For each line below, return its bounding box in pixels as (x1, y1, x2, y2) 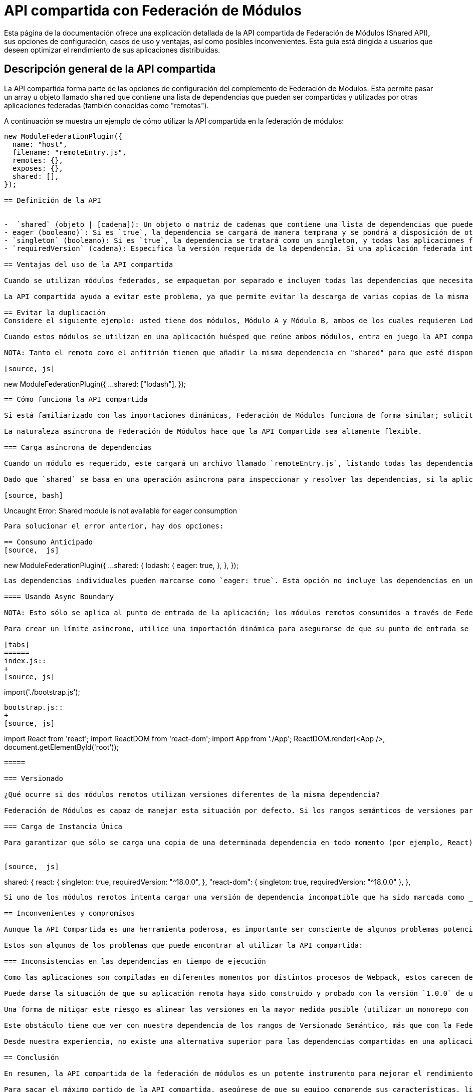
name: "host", (12, 140, 68, 148)
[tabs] (4, 640, 30, 649)
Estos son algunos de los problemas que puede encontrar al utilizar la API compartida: (4, 941, 363, 949)
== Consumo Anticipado (4, 537, 93, 546)
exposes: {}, (12, 164, 64, 172)
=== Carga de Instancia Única (4, 822, 123, 831)
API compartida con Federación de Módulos (4, 2, 302, 19)
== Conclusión (4, 1053, 59, 1061)
